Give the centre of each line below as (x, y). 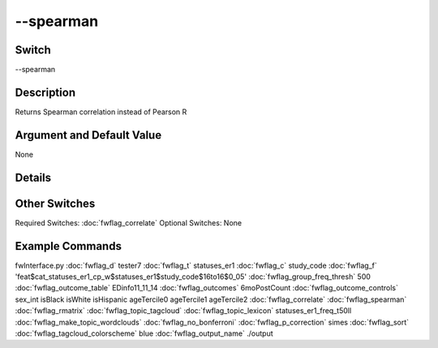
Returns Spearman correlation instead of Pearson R (101, 112)
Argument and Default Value (88, 135)
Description (45, 92)
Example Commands (68, 246)
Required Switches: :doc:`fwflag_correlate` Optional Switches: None (129, 222)
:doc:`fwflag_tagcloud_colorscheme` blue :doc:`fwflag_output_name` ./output (144, 333)
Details (33, 177)
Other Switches (55, 203)
